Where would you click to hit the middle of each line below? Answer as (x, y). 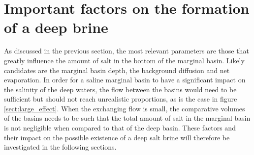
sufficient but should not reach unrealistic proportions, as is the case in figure (121, 99)
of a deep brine (56, 27)
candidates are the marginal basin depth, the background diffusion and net (117, 70)
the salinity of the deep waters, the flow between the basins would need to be (120, 89)
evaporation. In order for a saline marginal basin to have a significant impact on (125, 80)
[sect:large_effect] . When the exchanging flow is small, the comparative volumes (125, 108)
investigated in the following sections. (60, 147)
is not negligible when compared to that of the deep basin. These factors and (120, 128)
